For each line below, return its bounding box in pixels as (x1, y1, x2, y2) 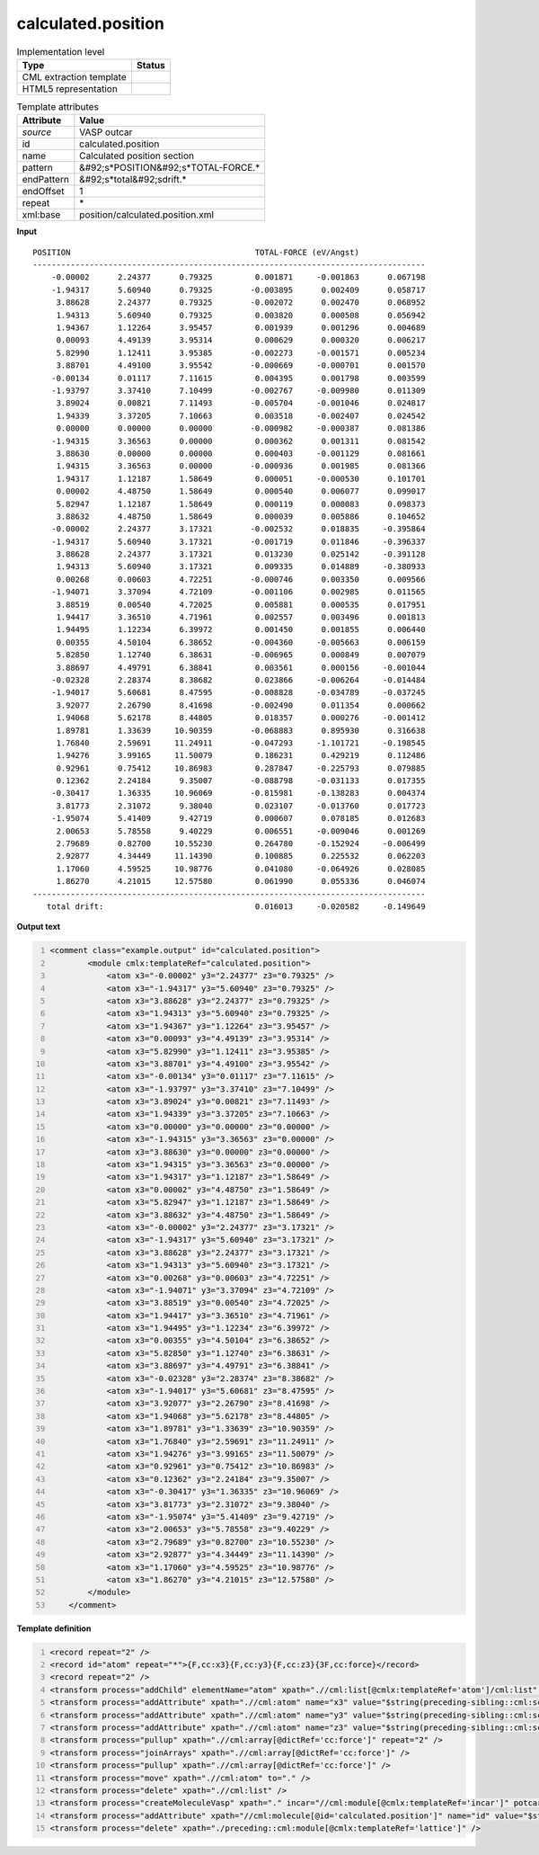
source (22, 126, 52, 138)
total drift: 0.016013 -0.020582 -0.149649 (46, 902, 426, 912)
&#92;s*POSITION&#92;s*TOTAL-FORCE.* (79, 162, 261, 174)
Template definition (16, 1623, 92, 1634)
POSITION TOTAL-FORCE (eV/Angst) (32, 247, 359, 257)
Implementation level (16, 45, 105, 58)
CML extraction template (22, 70, 127, 83)
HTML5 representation (22, 82, 119, 94)
